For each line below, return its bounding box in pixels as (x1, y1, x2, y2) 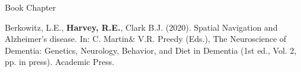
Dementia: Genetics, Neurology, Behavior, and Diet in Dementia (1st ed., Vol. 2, (5, 44, 297, 56)
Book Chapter (5, 1, 56, 13)
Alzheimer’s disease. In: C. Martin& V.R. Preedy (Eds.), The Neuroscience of (5, 32, 287, 45)
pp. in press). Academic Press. (5, 55, 114, 68)
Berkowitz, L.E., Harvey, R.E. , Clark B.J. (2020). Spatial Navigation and (5, 21, 278, 33)
